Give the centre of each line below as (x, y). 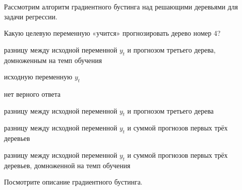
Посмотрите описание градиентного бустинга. (73, 182)
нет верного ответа (32, 94)
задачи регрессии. (31, 16)
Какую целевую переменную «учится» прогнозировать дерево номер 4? (112, 33)
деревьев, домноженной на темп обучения (67, 165)
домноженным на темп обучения (53, 60)
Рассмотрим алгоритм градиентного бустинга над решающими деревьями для (121, 6)
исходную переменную (38, 77)
